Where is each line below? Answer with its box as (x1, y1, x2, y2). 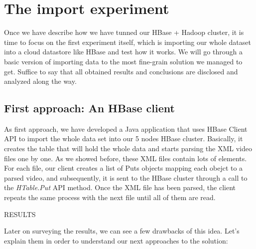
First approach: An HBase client (4, 100, 175, 116)
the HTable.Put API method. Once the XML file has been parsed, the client (4, 182, 236, 193)
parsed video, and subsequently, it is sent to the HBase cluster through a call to (4, 172, 248, 183)
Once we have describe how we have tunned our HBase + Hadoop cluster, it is (4, 27, 244, 37)
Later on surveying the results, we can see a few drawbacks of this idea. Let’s (4, 226, 240, 236)
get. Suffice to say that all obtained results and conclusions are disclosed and (4, 66, 238, 76)
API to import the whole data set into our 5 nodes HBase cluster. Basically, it (4, 133, 243, 144)
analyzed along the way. (4, 76, 77, 86)
